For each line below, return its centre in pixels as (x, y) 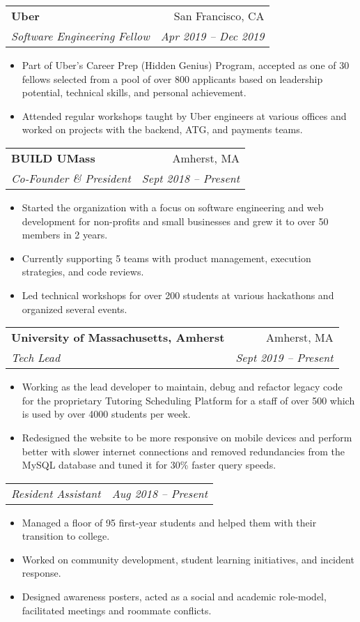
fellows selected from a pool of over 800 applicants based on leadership (172, 78)
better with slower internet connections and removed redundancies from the (183, 451)
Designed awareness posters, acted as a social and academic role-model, (174, 597)
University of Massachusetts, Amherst (118, 337)
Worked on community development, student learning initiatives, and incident (188, 559)
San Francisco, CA (219, 16)
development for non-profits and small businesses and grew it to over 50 (175, 221)
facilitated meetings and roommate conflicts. (117, 610)
